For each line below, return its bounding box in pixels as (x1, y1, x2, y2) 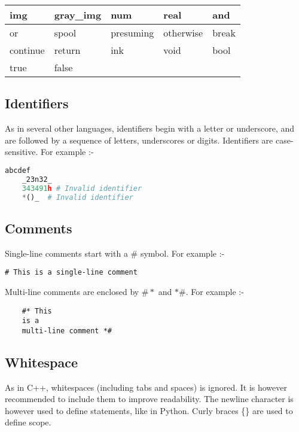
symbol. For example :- (140, 247, 225, 259)
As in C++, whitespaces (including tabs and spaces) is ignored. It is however (5, 381, 287, 393)
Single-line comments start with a (5, 247, 128, 259)
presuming (111, 26, 154, 39)
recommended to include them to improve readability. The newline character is (5, 393, 294, 405)
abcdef (5, 166, 30, 175)
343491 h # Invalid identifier (22, 184, 142, 193)
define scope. (5, 416, 51, 428)
